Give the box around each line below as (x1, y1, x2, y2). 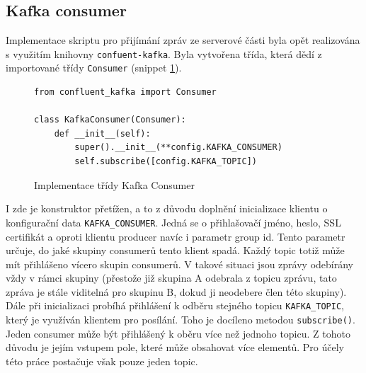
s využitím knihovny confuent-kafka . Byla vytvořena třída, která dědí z (6, 46, 322, 61)
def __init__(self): (54, 128, 151, 139)
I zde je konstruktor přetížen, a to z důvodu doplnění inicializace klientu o (6, 201, 328, 216)
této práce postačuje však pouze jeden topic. (6, 353, 198, 368)
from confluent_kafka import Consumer (34, 87, 217, 98)
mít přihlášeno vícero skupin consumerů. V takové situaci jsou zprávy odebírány (6, 256, 353, 271)
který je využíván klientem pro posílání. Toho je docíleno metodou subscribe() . (6, 312, 355, 327)
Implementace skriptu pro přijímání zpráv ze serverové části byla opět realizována (6, 33, 360, 47)
